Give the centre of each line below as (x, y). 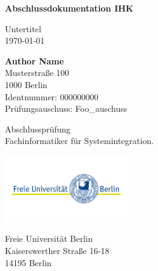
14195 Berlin (28, 262)
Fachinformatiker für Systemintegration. (80, 141)
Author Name (35, 60)
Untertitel (23, 28)
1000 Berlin (26, 84)
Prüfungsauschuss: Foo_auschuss (66, 108)
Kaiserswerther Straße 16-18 (57, 250)
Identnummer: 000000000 (52, 96)
